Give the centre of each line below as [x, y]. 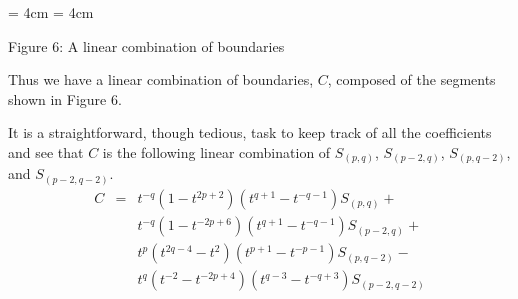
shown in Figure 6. [65, 98]
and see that [46, 151]
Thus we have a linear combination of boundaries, [161, 79]
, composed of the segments [411, 79]
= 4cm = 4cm [51, 12]
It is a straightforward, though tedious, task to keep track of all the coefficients [250, 132]
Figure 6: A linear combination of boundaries [146, 45]
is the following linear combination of [216, 151]
